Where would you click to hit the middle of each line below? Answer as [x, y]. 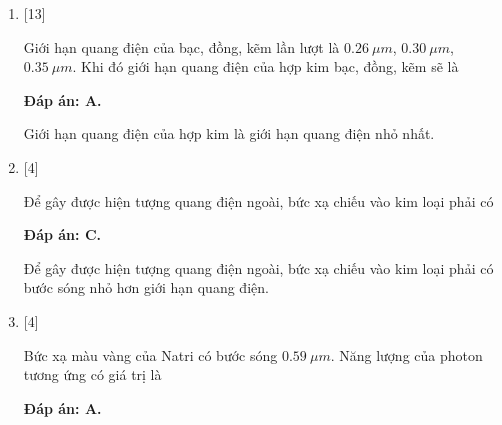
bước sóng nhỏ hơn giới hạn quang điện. [146, 287]
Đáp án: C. [62, 234]
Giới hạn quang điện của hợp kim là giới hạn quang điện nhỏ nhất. [229, 133]
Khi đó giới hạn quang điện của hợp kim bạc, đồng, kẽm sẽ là [270, 66]
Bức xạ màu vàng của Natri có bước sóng [150, 354]
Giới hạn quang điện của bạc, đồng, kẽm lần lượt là [181, 46]
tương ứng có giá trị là [92, 374]
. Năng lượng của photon [406, 354]
